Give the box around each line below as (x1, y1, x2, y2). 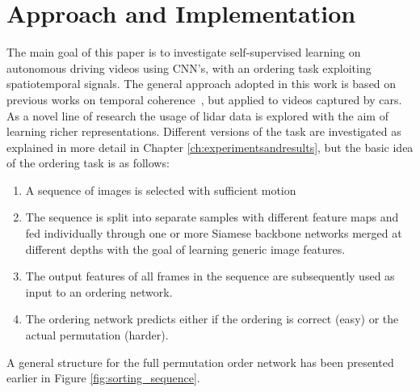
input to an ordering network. (25, 283, 173, 300)
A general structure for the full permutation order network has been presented (6, 353, 394, 370)
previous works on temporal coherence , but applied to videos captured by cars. (6, 91, 402, 107)
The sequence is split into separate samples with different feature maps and (25, 209, 399, 226)
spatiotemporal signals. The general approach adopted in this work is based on (6, 75, 397, 92)
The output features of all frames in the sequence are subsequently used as (25, 268, 395, 285)
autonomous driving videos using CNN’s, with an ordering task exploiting (6, 59, 372, 76)
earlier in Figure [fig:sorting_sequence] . (6, 369, 200, 386)
